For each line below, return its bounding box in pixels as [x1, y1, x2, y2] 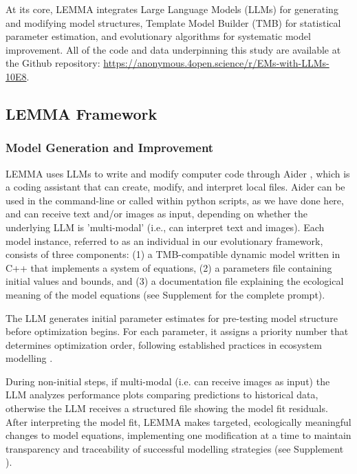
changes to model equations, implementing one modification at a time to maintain [6, 428, 351, 442]
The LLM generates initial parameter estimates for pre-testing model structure [6, 310, 338, 325]
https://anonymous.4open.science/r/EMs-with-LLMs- [103, 56, 329, 70]
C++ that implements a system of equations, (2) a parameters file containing [6, 260, 332, 274]
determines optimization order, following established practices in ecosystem [6, 337, 322, 352]
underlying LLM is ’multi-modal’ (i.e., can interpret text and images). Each [6, 219, 325, 234]
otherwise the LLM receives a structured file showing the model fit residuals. [6, 401, 328, 416]
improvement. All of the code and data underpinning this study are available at [6, 42, 341, 56]
